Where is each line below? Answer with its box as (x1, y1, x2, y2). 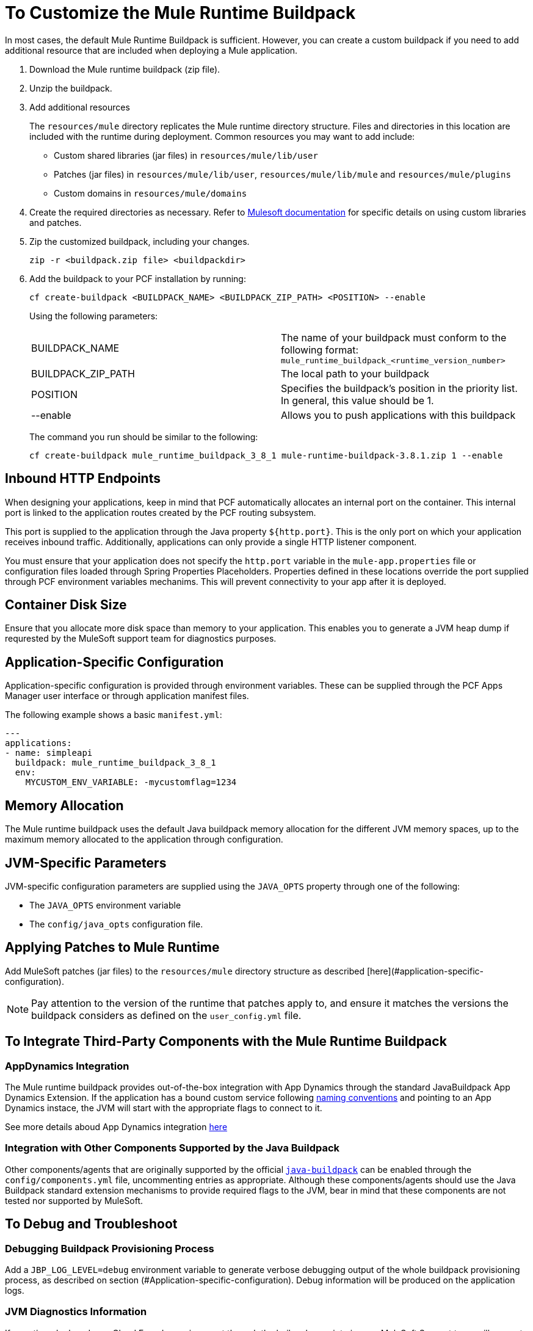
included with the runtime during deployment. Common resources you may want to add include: (29, 131, 415, 142)
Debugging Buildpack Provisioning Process (5, 1242, 214, 1255)
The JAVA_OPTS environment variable (29, 899, 181, 910)
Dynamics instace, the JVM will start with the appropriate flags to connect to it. (5, 1103, 322, 1114)
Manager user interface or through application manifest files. (5, 691, 249, 702)
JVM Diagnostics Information (5, 1305, 147, 1318)
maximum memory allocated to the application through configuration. (5, 834, 283, 845)
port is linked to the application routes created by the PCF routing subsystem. (5, 507, 316, 518)
